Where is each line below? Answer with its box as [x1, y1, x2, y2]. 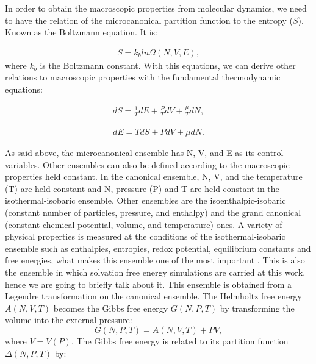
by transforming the [220, 301, 295, 314]
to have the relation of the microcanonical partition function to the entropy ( [5, 13, 293, 26]
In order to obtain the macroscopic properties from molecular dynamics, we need [5, 2, 307, 14]
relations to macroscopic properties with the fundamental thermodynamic [5, 71, 281, 84]
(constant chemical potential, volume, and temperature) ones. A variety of [5, 218, 282, 230]
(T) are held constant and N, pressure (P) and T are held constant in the [5, 182, 279, 194]
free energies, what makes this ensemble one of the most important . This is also [5, 254, 305, 266]
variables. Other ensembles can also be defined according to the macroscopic [5, 158, 290, 171]
